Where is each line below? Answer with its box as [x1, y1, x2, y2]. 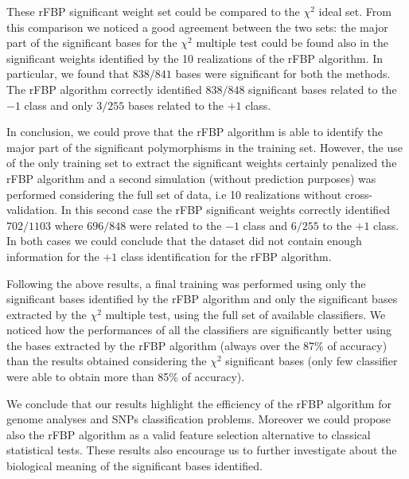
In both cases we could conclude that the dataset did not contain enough [6, 232, 362, 249]
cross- [345, 185, 373, 202]
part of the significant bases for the [6, 34, 177, 51]
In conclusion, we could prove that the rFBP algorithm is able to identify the [6, 123, 383, 140]
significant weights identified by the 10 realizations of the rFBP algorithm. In [6, 49, 384, 66]
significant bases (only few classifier [225, 352, 398, 369]
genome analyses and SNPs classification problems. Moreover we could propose [6, 411, 391, 427]
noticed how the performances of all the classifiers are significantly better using [6, 321, 392, 338]
